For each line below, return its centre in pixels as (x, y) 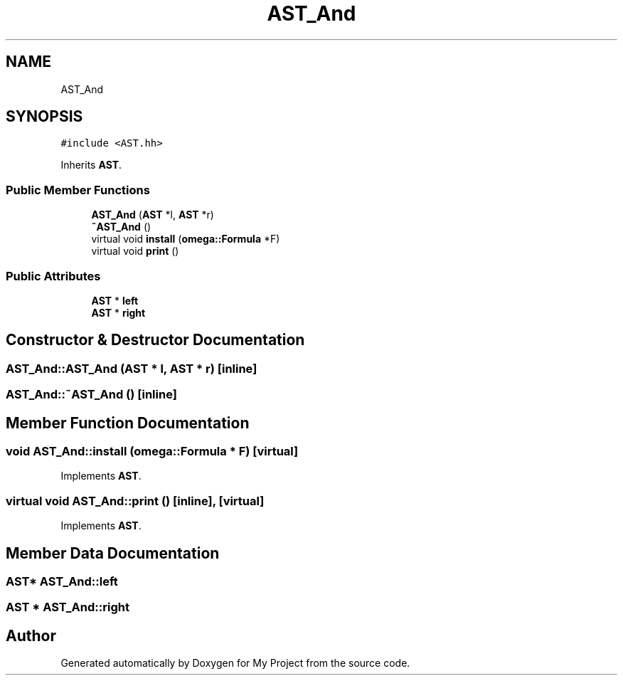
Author (31, 635)
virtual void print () (135, 251)
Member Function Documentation (128, 423)
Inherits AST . (91, 165)
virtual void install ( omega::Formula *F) (186, 239)
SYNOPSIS (44, 117)
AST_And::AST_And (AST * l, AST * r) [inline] (132, 368)
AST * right (118, 312)
